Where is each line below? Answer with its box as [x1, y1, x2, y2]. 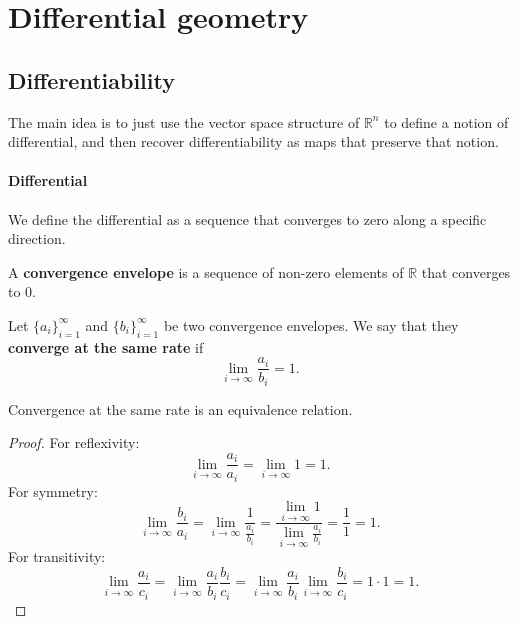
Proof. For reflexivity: [8, 432, 140, 453]
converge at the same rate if [8, 336, 204, 357]
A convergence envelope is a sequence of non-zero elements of [8, 261, 404, 282]
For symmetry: [8, 480, 98, 501]
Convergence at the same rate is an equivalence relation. [8, 398, 353, 419]
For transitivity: [8, 546, 106, 567]
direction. [8, 228, 66, 249]
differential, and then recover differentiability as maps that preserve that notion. [8, 131, 499, 152]
